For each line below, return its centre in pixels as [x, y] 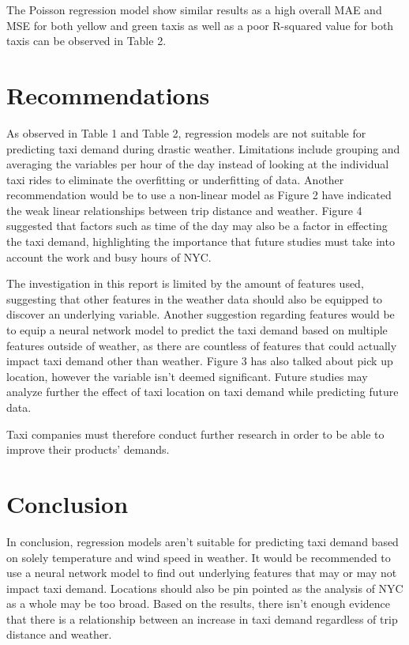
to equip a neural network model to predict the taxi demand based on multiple [197, 330]
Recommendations [108, 94]
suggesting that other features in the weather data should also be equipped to [195, 298]
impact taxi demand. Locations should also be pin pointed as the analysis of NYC [205, 588]
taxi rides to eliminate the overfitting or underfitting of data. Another [175, 179]
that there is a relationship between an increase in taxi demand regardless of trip [202, 619]
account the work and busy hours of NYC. [109, 256]
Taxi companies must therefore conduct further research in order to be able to [195, 434]
